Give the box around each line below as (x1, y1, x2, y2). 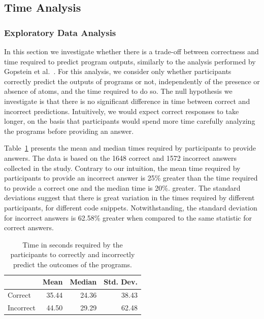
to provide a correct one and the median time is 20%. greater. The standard (4, 182, 241, 193)
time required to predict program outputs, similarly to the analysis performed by (4, 56, 256, 66)
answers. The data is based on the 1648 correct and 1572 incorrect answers (4, 152, 237, 163)
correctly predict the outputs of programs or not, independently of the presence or (4, 76, 260, 86)
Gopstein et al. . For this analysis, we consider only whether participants (4, 66, 232, 77)
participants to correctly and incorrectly (10, 249, 135, 260)
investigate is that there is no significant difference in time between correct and (4, 95, 250, 106)
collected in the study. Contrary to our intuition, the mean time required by (4, 162, 241, 173)
